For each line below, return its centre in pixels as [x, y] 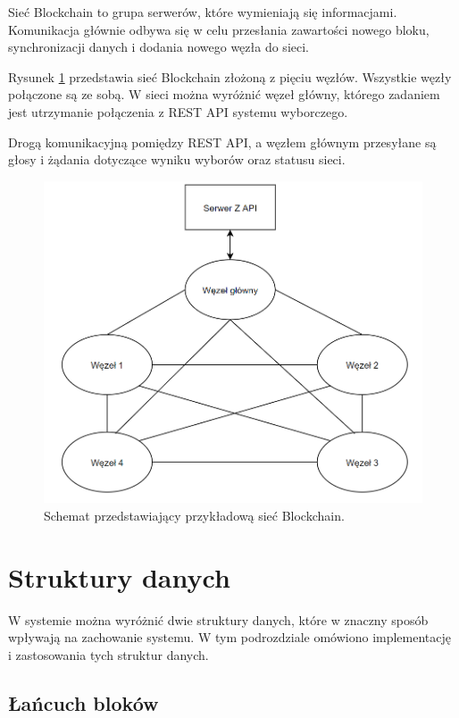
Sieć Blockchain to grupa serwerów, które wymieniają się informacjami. [203, 12]
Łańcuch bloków [83, 702]
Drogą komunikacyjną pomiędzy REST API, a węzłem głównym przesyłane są [222, 142]
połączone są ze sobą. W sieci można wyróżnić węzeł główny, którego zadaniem [224, 94]
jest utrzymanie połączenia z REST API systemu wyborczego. [178, 111]
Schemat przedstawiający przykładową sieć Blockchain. [194, 515]
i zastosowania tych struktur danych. [108, 654]
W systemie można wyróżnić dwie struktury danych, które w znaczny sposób [218, 619]
